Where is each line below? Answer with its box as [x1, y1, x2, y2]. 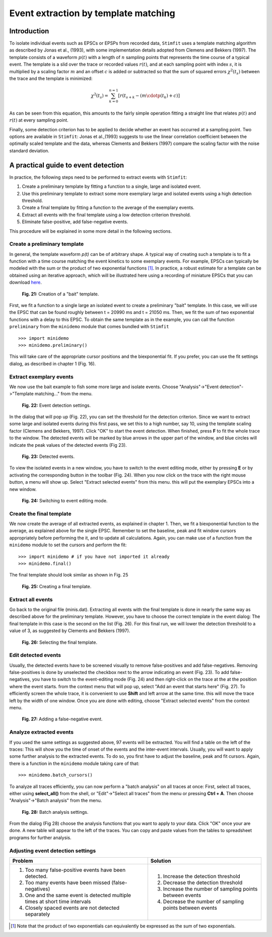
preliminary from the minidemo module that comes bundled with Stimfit [9, 324, 169, 330]
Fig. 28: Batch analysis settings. [22, 809, 89, 815]
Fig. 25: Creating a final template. [22, 583, 92, 589]
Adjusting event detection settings [9, 847, 96, 854]
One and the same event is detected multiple [25, 892, 131, 899]
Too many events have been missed [25, 879, 110, 886]
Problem [12, 857, 33, 864]
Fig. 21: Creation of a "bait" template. [22, 291, 99, 297]
